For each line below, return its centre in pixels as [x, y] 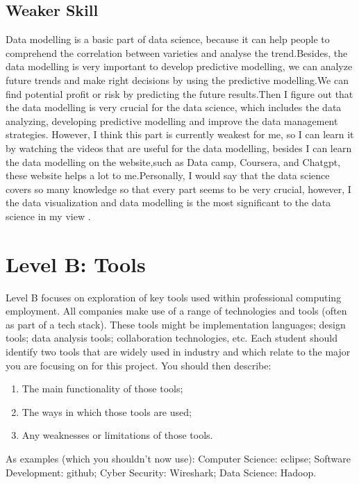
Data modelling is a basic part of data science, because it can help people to [168, 39]
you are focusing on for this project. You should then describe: [139, 365]
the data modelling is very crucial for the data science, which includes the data [174, 107]
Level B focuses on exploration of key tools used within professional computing [174, 297]
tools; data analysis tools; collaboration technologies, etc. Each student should [172, 338]
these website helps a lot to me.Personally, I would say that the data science [168, 175]
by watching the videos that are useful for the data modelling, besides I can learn [179, 148]
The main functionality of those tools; [102, 389]
